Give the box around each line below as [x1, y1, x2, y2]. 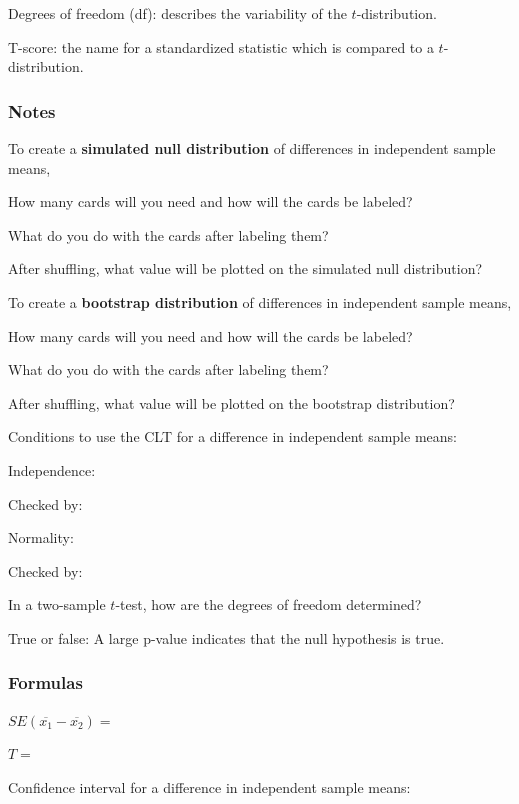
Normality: [8, 527, 74, 548]
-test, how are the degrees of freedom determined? [115, 594, 422, 615]
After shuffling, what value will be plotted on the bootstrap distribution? [8, 392, 455, 413]
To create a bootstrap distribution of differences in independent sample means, [8, 291, 512, 312]
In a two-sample [8, 594, 106, 615]
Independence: [8, 459, 96, 480]
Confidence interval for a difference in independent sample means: [8, 776, 411, 797]
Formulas [8, 670, 83, 695]
